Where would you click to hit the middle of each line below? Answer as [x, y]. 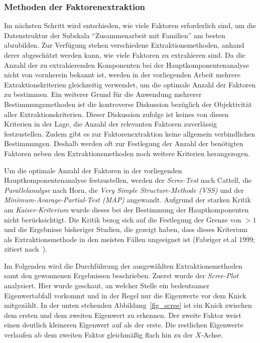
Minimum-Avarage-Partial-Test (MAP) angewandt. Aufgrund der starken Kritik [127, 200]
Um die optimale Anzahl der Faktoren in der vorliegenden [93, 170]
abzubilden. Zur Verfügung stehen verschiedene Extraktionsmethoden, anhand [124, 45]
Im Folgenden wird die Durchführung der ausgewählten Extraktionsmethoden [123, 265]
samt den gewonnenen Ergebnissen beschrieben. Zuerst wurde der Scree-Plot [121, 275]
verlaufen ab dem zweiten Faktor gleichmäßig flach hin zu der [99, 335]
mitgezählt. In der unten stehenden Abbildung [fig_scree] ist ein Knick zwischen [128, 305]
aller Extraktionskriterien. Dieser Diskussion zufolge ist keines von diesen [116, 114]
